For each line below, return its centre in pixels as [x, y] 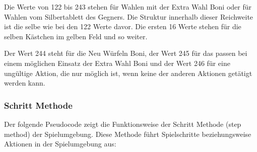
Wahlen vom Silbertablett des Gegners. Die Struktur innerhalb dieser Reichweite [129, 16]
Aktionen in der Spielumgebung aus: [60, 144]
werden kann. [25, 83]
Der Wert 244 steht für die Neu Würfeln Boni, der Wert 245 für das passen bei [126, 53]
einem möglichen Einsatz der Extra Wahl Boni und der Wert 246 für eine [117, 63]
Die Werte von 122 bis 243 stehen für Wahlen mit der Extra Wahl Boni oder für [128, 7]
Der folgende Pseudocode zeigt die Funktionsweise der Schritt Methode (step [123, 124]
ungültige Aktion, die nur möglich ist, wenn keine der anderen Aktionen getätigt [128, 73]
